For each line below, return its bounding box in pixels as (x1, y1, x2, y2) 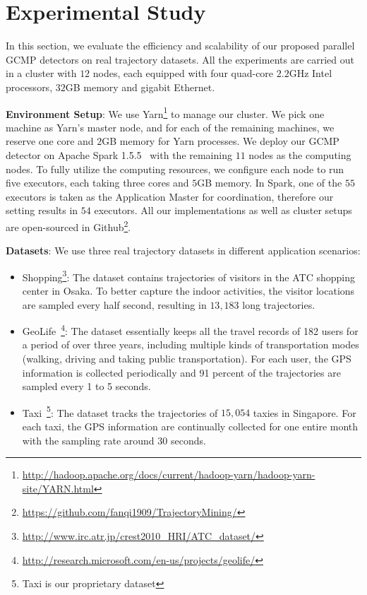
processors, (6, 79, 53, 94)
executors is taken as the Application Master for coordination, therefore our (6, 189, 334, 204)
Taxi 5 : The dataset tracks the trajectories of (22, 403, 218, 420)
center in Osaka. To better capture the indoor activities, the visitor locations (22, 283, 355, 297)
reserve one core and (6, 134, 94, 148)
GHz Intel (289, 66, 332, 81)
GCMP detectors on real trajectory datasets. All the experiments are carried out (6, 52, 355, 66)
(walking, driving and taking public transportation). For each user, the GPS (22, 351, 351, 366)
